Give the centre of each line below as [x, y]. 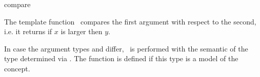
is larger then [82, 31]
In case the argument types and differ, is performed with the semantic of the [126, 48]
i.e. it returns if [28, 31]
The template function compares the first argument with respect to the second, [130, 21]
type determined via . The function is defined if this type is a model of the [121, 58]
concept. [17, 68]
